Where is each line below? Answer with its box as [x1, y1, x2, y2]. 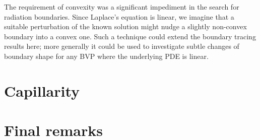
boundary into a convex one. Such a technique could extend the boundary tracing [4, 31, 256, 41]
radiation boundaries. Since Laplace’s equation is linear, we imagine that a [4, 11, 234, 22]
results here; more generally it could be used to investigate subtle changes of [4, 41, 239, 51]
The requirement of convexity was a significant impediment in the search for [4, 2, 239, 12]
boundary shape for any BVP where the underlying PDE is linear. [4, 50, 209, 61]
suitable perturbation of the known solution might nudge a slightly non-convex [4, 21, 247, 32]
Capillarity [4, 80, 80, 101]
